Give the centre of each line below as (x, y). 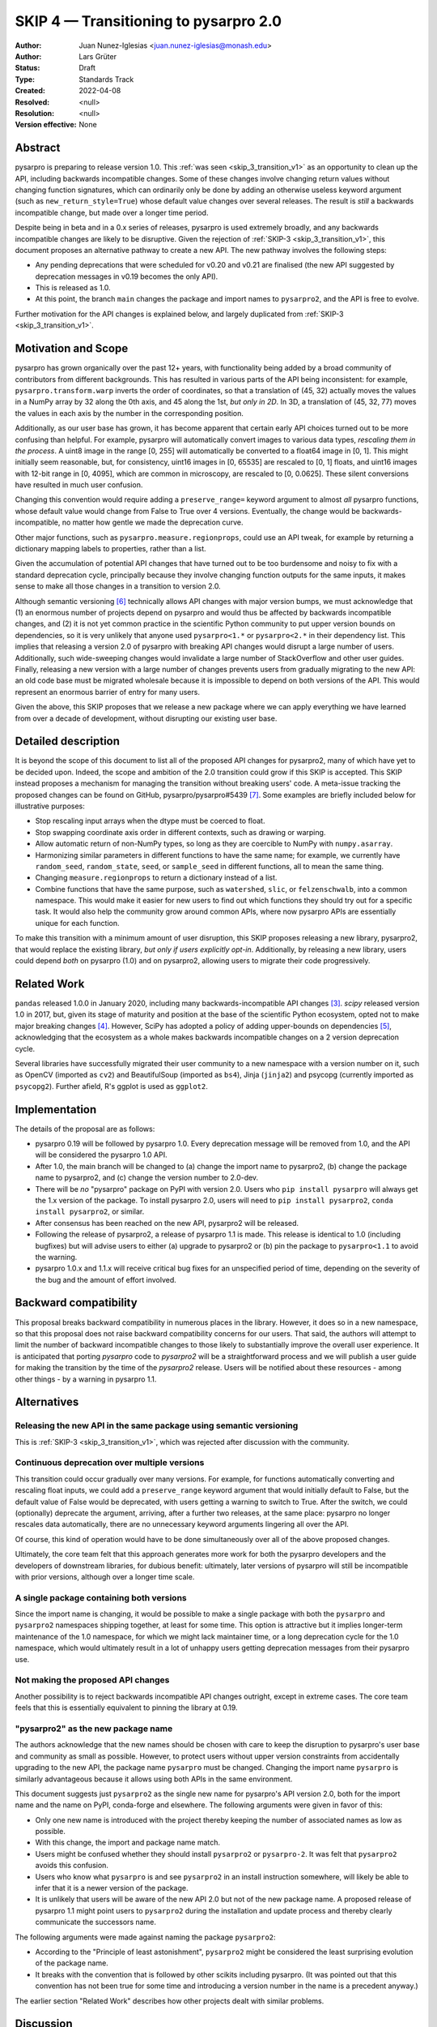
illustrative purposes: (50, 806)
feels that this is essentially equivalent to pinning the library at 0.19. (126, 1708)
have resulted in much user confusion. (79, 485)
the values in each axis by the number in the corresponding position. (129, 413)
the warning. (56, 1257)
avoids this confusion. (72, 1866)
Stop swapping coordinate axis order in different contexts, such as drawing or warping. (180, 832)
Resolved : (32, 102)
